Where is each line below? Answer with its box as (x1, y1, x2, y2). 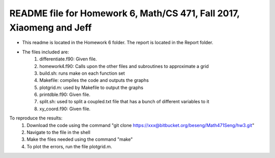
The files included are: (22, 49, 69, 55)
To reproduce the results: (9, 115, 63, 121)
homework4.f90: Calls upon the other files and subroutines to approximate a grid (39, 63, 209, 69)
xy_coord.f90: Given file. (39, 106, 91, 112)
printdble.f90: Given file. (39, 91, 91, 98)
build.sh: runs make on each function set (39, 70, 125, 76)
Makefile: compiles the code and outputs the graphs (39, 77, 149, 83)
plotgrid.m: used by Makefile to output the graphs (39, 84, 144, 90)
